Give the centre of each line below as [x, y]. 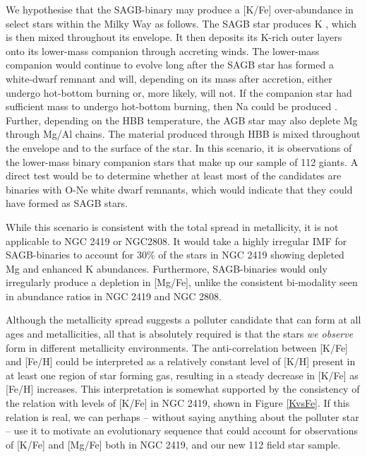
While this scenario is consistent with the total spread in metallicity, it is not [172, 226]
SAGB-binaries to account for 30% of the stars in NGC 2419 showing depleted [175, 255]
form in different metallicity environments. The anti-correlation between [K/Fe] [177, 347]
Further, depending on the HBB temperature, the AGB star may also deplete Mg [182, 120]
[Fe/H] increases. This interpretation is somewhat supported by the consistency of [183, 389]
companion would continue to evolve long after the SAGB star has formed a [170, 65]
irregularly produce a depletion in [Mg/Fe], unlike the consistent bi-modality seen [182, 282]
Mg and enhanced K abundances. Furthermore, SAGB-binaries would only [167, 268]
